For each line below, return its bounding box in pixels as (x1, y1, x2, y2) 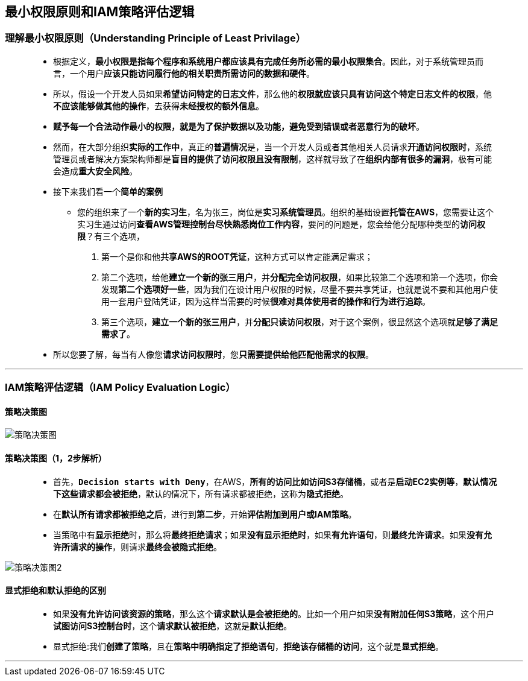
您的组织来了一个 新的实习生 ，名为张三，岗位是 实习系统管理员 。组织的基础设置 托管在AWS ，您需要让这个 (77, 206, 494, 217)
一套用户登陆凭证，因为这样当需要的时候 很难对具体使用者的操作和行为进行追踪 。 (109, 296, 430, 306)
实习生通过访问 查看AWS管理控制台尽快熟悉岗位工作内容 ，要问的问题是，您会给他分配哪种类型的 (77, 218, 460, 229)
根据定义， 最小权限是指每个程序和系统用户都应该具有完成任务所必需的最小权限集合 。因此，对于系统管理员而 (53, 55, 483, 66)
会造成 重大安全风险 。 (53, 165, 137, 176)
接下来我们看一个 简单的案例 (53, 186, 163, 197)
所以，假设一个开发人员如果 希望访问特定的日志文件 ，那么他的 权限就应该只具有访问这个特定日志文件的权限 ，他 (53, 88, 492, 99)
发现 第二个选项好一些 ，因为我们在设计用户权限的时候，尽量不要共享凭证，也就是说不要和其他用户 (101, 283, 489, 294)
